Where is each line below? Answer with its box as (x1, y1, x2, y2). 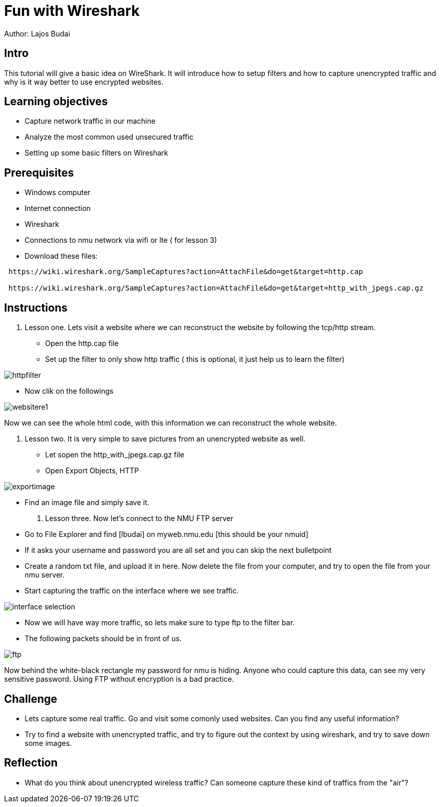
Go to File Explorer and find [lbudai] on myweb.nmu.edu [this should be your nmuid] (25, 530, 308, 539)
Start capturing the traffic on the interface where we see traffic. (25, 586, 239, 595)
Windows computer (25, 188, 91, 197)
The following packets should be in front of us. (25, 634, 182, 643)
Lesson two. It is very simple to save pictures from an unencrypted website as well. (25, 434, 306, 444)
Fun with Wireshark (4, 2, 140, 20)
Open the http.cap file (45, 339, 119, 348)
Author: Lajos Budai (4, 29, 70, 38)
